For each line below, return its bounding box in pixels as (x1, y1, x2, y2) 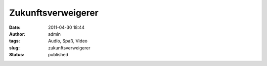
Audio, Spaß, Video (48, 38, 88, 44)
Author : (9, 31, 26, 37)
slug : (9, 44, 20, 51)
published (48, 52, 69, 58)
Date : (9, 24, 21, 30)
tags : (9, 38, 20, 44)
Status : (9, 52, 25, 58)
